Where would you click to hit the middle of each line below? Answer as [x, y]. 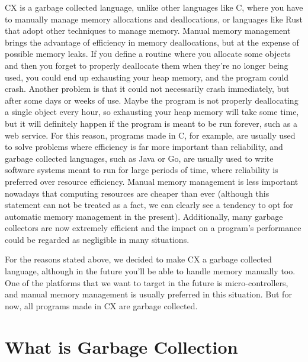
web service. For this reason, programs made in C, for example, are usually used [150, 135]
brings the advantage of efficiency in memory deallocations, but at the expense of [152, 42]
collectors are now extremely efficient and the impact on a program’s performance [153, 228]
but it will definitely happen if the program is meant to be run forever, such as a [151, 123]
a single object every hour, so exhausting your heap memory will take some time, [152, 112]
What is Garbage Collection [121, 346]
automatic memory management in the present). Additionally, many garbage [144, 216]
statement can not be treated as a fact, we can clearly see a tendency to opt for [149, 205]
